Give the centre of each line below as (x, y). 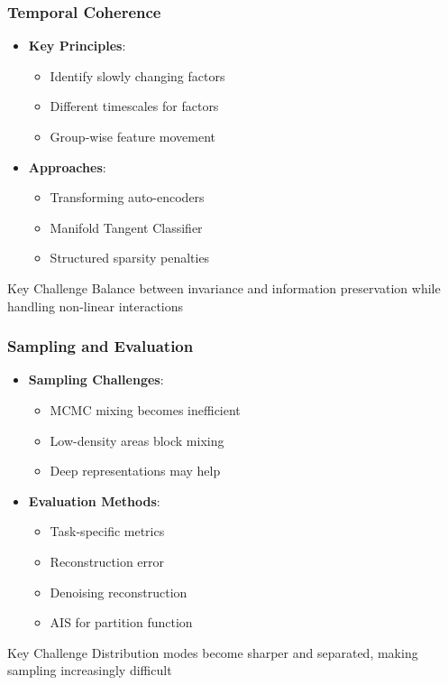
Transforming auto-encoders (127, 197)
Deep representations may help (135, 471)
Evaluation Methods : (94, 500)
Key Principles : (77, 46)
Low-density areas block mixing (137, 440)
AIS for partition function (121, 622)
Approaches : (67, 167)
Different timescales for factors (134, 106)
